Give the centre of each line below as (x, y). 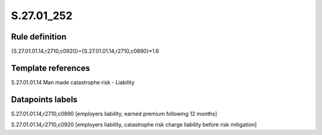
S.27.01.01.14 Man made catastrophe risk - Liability (73, 82)
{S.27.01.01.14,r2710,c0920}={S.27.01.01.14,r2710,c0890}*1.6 (85, 51)
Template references (51, 68)
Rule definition (39, 37)
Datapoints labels (44, 99)
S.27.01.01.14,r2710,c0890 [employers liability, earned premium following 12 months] (114, 113)
